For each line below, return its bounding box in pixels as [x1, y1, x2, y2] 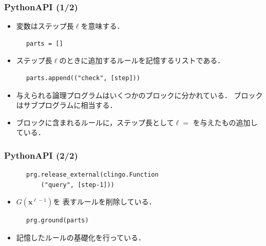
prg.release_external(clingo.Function [26, 171, 159, 179]
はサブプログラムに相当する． [16, 100, 117, 110]
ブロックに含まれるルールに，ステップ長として [16, 117, 174, 127]
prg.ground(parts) [26, 217, 89, 224]
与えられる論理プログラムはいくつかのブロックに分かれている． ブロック [16, 89, 263, 100]
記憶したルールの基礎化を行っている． [16, 232, 146, 242]
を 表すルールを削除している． [53, 196, 156, 207]
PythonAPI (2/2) [4, 148, 78, 161]
